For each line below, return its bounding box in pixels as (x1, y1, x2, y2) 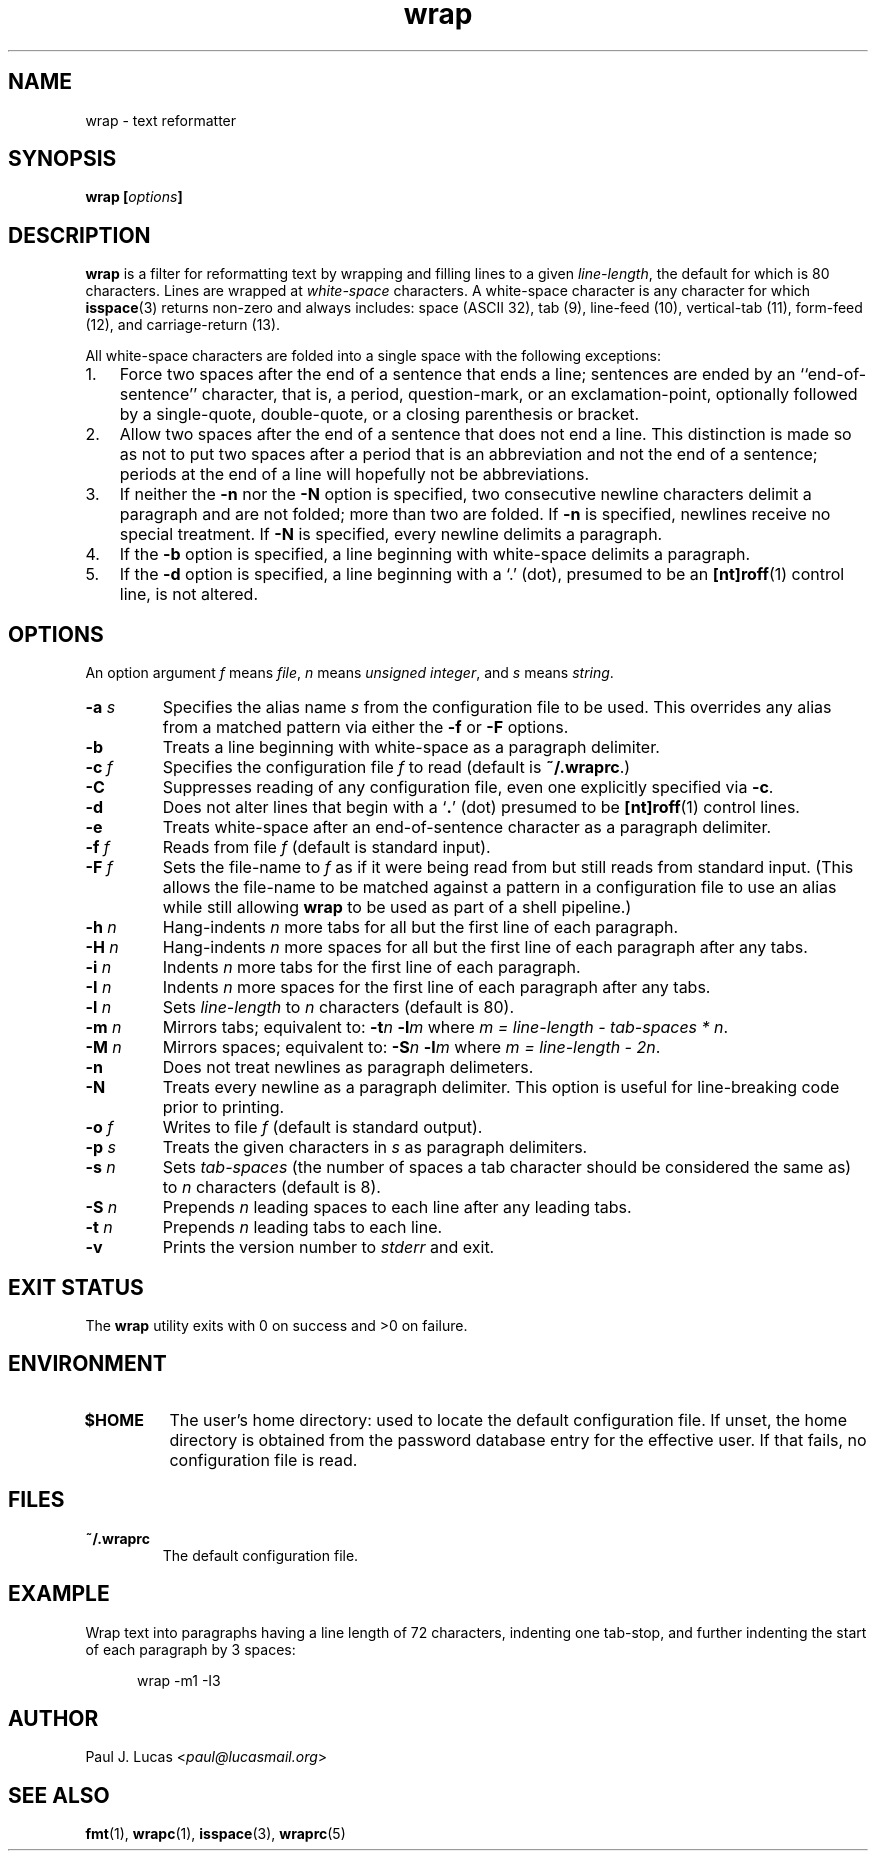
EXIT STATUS (8, 1274, 144, 1300)
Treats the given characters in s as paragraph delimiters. (162, 1137, 588, 1158)
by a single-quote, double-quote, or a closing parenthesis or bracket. (119, 404, 640, 425)
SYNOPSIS (8, 146, 117, 172)
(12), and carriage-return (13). (85, 316, 281, 334)
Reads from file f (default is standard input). (162, 837, 491, 858)
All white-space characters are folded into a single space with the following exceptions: (85, 347, 661, 365)
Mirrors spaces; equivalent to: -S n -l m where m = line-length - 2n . (162, 1037, 661, 1058)
